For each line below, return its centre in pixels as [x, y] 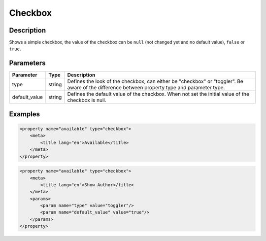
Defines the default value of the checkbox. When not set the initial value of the [158, 94]
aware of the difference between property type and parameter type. [146, 88]
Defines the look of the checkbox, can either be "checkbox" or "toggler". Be [155, 81]
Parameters [27, 63]
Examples [25, 114]
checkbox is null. [87, 100]
